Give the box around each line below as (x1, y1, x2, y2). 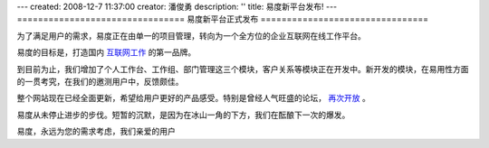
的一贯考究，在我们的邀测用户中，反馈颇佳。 (16, 76, 184, 87)
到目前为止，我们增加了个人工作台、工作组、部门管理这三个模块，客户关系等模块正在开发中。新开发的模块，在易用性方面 (16, 63, 469, 74)
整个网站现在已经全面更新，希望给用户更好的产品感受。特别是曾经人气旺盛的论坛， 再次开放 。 (16, 93, 370, 104)
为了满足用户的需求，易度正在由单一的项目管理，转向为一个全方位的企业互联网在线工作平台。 (16, 30, 366, 41)
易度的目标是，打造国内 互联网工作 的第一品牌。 (16, 47, 197, 58)
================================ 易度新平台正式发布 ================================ (16, 14, 429, 24)
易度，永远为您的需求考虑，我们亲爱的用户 (16, 126, 176, 137)
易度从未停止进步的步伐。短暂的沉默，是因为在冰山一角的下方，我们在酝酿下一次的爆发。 (16, 109, 350, 120)
